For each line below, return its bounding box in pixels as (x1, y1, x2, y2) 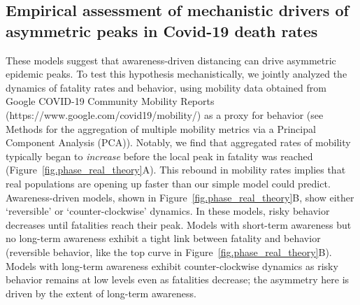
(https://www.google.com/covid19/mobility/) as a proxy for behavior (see (6, 107, 324, 122)
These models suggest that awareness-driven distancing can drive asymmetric (6, 52, 336, 67)
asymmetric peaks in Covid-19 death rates (6, 20, 318, 41)
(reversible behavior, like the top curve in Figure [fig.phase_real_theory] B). (6, 244, 332, 259)
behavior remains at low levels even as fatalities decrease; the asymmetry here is (6, 272, 350, 287)
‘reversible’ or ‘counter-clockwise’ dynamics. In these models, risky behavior (6, 204, 330, 218)
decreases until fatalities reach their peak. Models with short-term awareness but (6, 217, 352, 232)
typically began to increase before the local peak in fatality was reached (6, 148, 313, 163)
